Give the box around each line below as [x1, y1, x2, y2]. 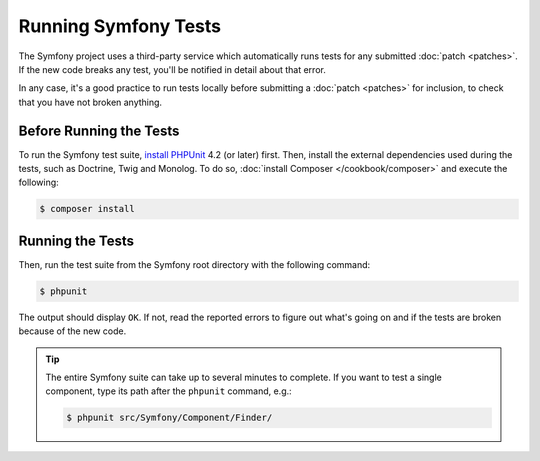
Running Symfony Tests [18, 15, 222, 37]
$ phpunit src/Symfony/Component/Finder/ [66, 412, 273, 424]
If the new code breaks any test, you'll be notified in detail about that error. [18, 63, 327, 75]
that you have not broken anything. [18, 96, 163, 108]
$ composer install [39, 203, 135, 215]
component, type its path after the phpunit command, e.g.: [45, 385, 292, 397]
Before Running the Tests [18, 122, 180, 139]
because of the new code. [18, 325, 127, 337]
